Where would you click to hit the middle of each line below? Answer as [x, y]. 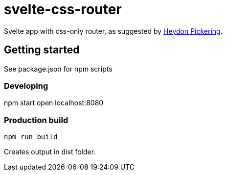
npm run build [31, 137]
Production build [36, 120]
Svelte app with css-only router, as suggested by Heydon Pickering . [113, 31]
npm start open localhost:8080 [54, 103]
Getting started [42, 50]
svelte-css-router [63, 9]
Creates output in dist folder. [50, 152]
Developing [26, 86]
